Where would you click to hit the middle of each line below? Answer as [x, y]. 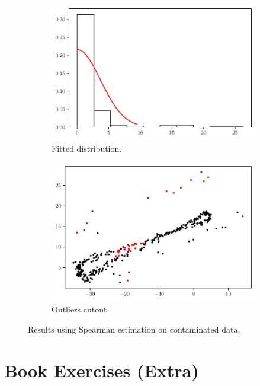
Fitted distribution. [87, 148]
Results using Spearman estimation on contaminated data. [134, 329]
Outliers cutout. [81, 309]
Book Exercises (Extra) [102, 370]
